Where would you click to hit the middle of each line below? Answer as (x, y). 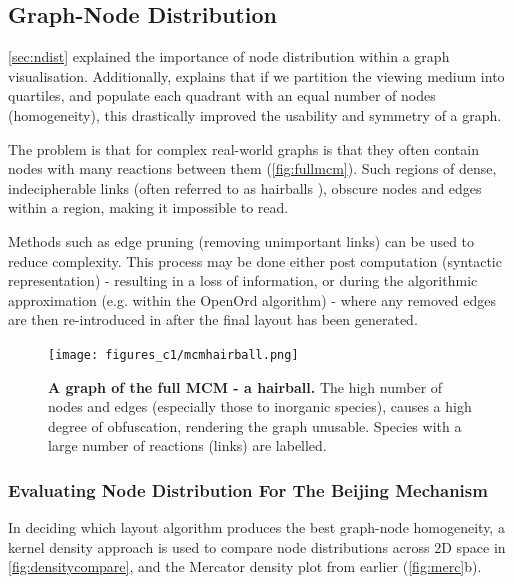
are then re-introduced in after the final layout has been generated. (213, 319)
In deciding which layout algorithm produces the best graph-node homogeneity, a (256, 527)
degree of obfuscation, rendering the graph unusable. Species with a (255, 425)
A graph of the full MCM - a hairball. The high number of (245, 386)
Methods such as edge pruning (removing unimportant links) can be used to (241, 240)
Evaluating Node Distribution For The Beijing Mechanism (248, 489)
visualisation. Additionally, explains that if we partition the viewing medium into (256, 75)
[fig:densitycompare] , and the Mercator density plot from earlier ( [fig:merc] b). (245, 566)
